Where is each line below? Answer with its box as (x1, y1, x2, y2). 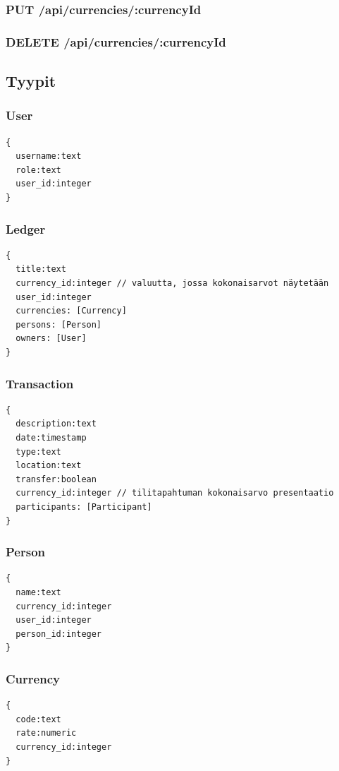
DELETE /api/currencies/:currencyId (6, 32, 226, 50)
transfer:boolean (16, 474, 97, 484)
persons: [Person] (16, 319, 102, 330)
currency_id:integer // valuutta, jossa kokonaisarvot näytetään (16, 278, 329, 289)
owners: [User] (16, 333, 87, 344)
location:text (16, 460, 82, 471)
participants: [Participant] (16, 502, 152, 512)
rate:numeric (16, 728, 77, 739)
